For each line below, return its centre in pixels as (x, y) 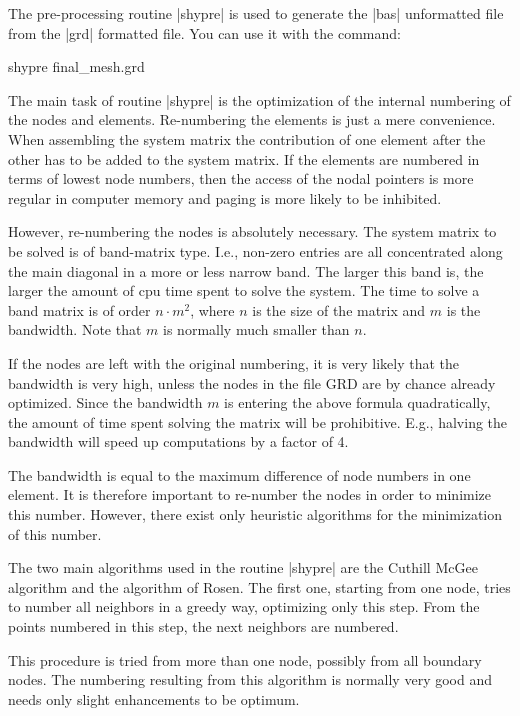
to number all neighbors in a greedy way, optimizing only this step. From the (244, 606)
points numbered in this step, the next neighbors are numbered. (203, 626)
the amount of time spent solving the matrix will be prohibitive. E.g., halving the (258, 421)
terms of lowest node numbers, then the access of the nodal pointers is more (241, 178)
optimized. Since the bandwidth (105, 402)
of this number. (55, 533)
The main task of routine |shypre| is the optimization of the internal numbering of (259, 99)
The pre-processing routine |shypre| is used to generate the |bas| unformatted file (256, 13)
